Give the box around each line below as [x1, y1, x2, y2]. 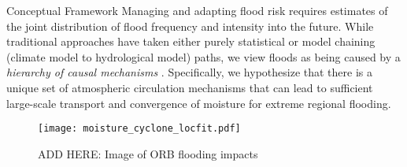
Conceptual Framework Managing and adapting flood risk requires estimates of [6, 2, 388, 18]
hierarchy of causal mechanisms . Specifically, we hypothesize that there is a [6, 64, 372, 80]
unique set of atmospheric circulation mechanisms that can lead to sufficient [6, 79, 373, 95]
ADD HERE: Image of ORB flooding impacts [38, 145, 258, 161]
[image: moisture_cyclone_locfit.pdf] [38, 123, 241, 135]
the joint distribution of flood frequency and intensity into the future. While [6, 17, 374, 34]
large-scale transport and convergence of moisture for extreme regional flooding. [6, 95, 391, 111]
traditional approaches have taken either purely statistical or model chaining [6, 33, 376, 50]
